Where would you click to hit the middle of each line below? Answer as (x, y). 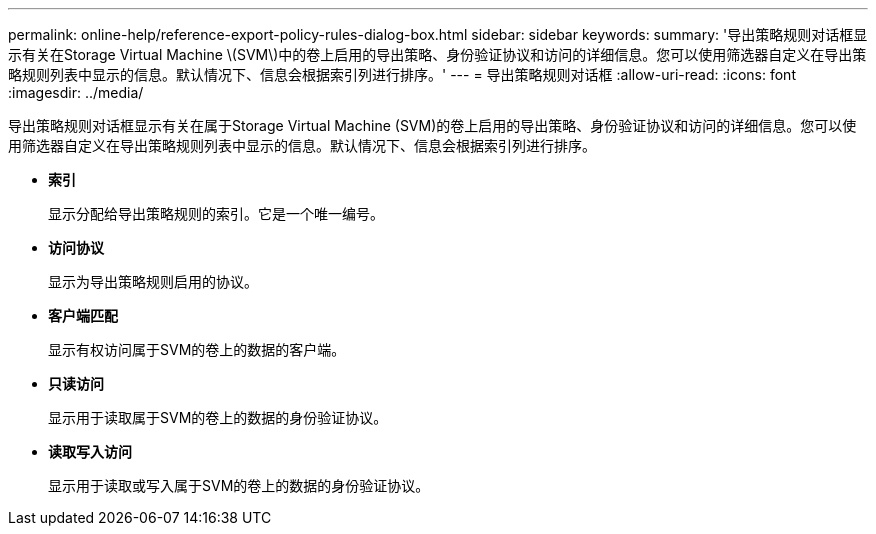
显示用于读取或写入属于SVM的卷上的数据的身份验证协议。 (239, 485)
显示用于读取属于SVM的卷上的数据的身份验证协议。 (218, 417)
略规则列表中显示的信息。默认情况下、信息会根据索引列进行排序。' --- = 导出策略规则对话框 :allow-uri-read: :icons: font (402, 74)
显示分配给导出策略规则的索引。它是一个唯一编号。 (216, 213)
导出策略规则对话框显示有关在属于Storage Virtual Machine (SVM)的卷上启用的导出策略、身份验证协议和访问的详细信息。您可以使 (432, 125)
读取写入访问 (90, 451)
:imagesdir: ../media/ (76, 92)
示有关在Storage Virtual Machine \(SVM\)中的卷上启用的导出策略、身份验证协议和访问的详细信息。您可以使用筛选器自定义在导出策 (437, 54)
